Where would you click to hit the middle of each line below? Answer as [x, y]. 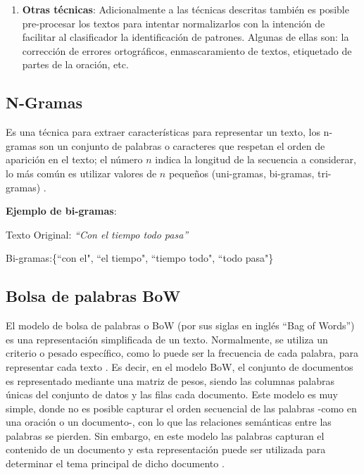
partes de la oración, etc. [75, 64]
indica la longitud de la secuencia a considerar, [256, 159]
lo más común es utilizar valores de [81, 173]
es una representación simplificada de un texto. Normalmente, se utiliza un [167, 339]
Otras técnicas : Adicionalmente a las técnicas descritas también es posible [186, 9]
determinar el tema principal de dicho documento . [115, 463]
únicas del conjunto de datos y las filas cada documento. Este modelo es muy [172, 394]
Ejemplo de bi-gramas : [61, 211]
